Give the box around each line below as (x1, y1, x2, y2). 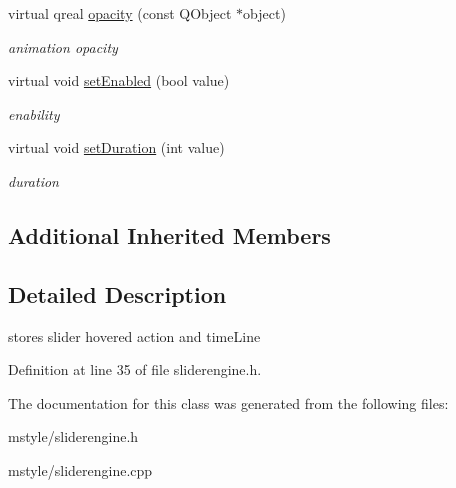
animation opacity (8, 36, 118, 57)
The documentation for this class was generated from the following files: (8, 392, 449, 413)
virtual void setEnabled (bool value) (8, 70, 230, 91)
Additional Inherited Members (8, 219, 331, 250)
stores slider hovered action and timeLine (8, 325, 261, 346)
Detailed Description (8, 278, 227, 309)
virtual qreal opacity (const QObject (8, 3, 232, 23)
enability (8, 103, 60, 124)
